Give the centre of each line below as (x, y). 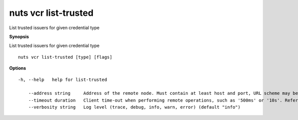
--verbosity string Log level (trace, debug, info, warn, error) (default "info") (134, 107)
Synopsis (19, 37)
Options (18, 68)
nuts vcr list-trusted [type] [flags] (65, 57)
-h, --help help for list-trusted (63, 80)
